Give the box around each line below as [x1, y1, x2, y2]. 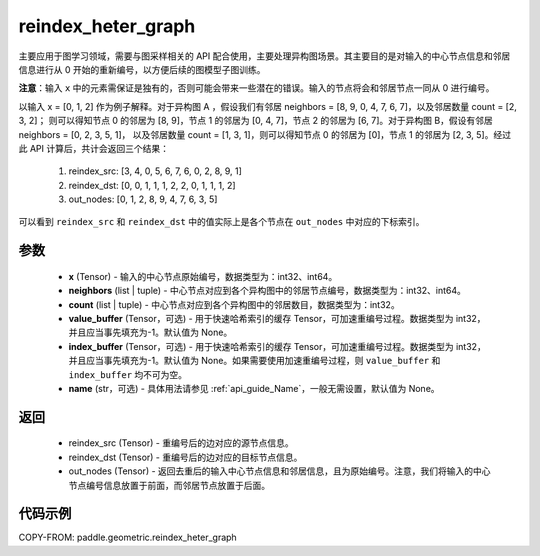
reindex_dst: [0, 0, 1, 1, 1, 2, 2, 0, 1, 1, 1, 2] [68, 179, 236, 191]
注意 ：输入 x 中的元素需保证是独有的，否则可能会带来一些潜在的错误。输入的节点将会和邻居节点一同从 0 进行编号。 [18, 82, 495, 94]
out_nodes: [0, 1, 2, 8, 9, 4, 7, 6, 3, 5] [68, 193, 218, 205]
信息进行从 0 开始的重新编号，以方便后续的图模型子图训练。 [18, 63, 266, 75]
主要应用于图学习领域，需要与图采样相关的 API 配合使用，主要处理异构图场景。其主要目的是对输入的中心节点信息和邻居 [18, 50, 511, 62]
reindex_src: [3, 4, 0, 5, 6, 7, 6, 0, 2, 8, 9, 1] [68, 165, 242, 177]
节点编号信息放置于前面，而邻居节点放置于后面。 [68, 479, 270, 491]
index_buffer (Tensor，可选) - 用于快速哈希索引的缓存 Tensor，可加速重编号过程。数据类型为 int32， [68, 340, 487, 352]
